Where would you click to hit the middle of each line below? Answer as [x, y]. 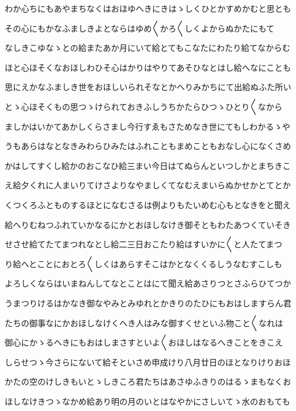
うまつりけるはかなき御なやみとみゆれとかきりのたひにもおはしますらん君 [148, 303]
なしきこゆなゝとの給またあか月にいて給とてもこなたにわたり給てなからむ [148, 48]
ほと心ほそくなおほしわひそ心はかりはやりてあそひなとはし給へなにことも [148, 67]
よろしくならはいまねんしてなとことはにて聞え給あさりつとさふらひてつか [148, 283]
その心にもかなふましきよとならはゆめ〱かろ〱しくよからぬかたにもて [140, 28]
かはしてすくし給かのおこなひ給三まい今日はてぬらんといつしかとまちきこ [148, 165]
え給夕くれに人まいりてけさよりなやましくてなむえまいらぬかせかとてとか [148, 185]
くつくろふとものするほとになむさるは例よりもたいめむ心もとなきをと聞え [148, 204]
